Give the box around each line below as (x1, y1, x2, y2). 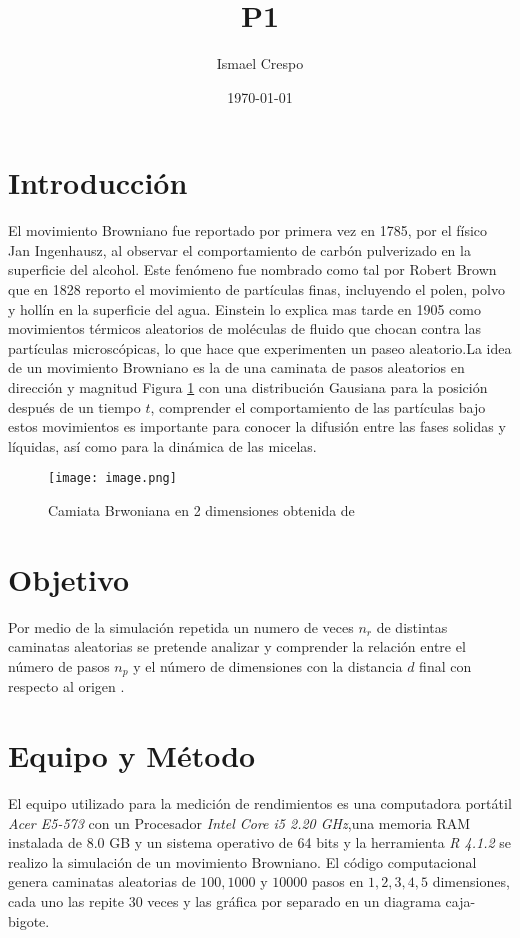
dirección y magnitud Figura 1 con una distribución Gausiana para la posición (8, 377, 488, 397)
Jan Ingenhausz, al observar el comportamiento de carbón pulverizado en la (8, 239, 471, 260)
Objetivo (8, 558, 130, 599)
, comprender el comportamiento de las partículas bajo (150, 396, 486, 417)
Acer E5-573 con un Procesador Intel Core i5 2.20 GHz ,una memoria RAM (8, 812, 471, 833)
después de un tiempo (8, 396, 141, 417)
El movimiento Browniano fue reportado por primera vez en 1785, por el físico (8, 220, 488, 241)
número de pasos (8, 655, 110, 676)
